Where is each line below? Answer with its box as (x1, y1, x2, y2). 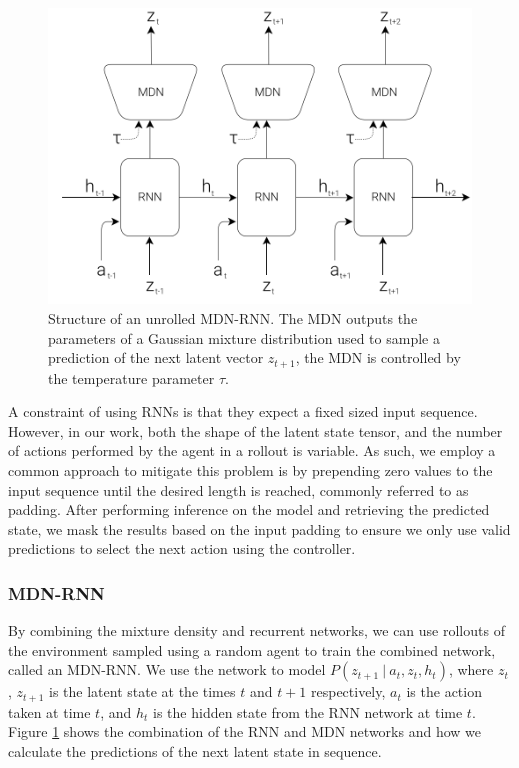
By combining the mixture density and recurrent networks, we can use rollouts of (8, 620, 505, 641)
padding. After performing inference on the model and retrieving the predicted (8, 499, 490, 520)
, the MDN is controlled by (295, 347, 461, 368)
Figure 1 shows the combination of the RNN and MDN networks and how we (8, 721, 481, 742)
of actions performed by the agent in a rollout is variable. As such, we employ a (8, 440, 496, 461)
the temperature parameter (48, 367, 215, 388)
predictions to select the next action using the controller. (8, 538, 356, 559)
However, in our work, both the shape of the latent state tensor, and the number (8, 420, 503, 441)
